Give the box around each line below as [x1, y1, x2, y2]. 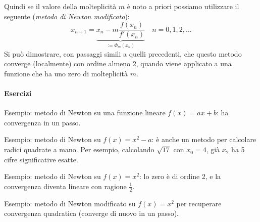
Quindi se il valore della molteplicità [4, 1, 117, 11]
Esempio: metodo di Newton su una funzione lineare [4, 107, 166, 118]
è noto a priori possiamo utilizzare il [127, 1, 239, 11]
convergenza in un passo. [4, 117, 81, 127]
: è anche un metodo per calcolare [151, 134, 256, 145]
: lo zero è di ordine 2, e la [139, 171, 221, 182]
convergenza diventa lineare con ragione [4, 181, 127, 191]
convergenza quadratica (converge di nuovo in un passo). [4, 208, 179, 218]
